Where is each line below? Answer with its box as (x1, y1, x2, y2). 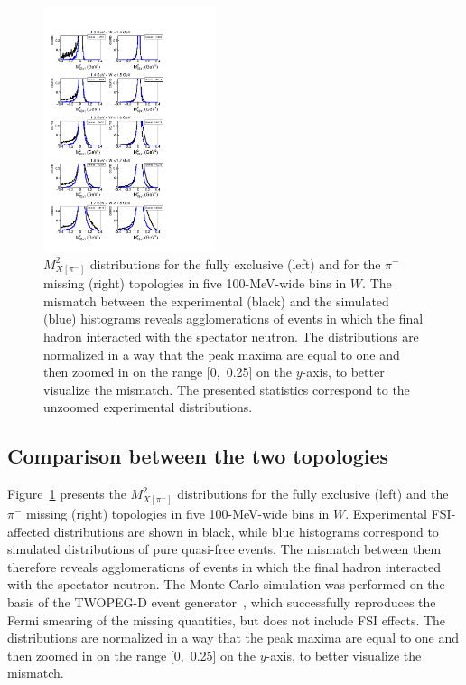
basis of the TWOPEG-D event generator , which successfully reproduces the (7, 592, 436, 611)
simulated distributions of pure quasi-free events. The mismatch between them (7, 540, 442, 558)
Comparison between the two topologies (7, 442, 389, 470)
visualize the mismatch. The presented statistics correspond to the (43, 380, 410, 399)
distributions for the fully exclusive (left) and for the (89, 254, 381, 273)
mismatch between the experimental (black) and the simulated (43, 291, 389, 310)
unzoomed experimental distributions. (43, 398, 253, 417)
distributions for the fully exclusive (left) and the (177, 484, 449, 503)
